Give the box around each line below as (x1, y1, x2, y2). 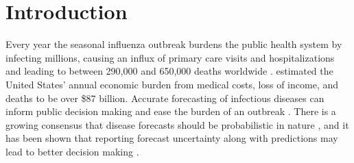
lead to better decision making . (5, 144, 139, 158)
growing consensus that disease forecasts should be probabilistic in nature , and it (5, 117, 349, 131)
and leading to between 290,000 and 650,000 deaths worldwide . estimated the (5, 64, 333, 78)
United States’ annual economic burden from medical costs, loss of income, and (5, 77, 339, 91)
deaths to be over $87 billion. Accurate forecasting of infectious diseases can (5, 90, 324, 105)
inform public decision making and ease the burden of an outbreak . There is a (5, 104, 336, 118)
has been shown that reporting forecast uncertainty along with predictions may (5, 131, 338, 145)
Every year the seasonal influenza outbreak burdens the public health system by (5, 37, 342, 51)
